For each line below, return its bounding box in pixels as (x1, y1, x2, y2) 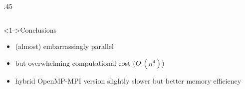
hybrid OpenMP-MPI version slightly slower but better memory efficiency (15, 75, 242, 86)
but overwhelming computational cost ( (15, 57, 136, 68)
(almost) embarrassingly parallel (15, 41, 114, 51)
